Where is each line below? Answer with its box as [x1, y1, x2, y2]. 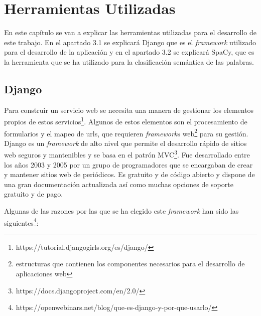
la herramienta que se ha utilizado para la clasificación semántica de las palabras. [4, 56, 254, 67]
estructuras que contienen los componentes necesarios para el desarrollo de [16, 258, 245, 269]
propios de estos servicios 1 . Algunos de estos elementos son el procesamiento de [4, 115, 247, 126]
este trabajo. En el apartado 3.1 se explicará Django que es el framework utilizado [4, 37, 256, 47]
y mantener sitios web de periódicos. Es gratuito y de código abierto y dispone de [4, 169, 255, 180]
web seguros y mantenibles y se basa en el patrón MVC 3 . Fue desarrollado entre [4, 148, 250, 160]
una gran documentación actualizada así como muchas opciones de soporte [4, 179, 233, 189]
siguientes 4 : [4, 216, 39, 228]
